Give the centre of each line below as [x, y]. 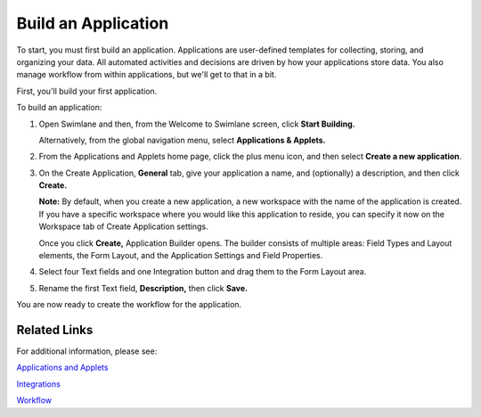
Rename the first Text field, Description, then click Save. [143, 288]
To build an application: [59, 108]
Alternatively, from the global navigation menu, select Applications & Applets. [182, 140]
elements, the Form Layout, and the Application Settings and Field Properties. [181, 256]
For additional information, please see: [87, 351]
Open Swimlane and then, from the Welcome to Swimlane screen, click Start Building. [197, 124]
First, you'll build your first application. [87, 91]
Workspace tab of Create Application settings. [123, 226]
